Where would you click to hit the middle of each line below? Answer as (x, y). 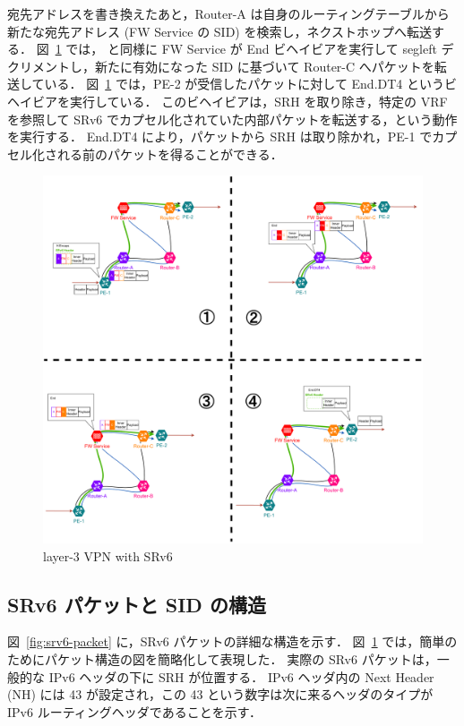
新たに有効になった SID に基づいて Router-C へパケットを (264, 66)
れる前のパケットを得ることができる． (170, 154)
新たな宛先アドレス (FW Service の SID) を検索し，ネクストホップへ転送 (220, 31)
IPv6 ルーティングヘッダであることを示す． (135, 711)
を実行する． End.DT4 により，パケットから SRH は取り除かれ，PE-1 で (220, 137)
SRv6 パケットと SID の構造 (137, 604)
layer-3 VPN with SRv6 (108, 555)
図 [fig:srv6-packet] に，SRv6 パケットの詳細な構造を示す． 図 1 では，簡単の (232, 641)
